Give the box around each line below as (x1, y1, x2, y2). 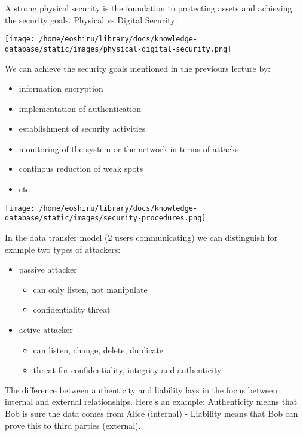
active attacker (19, 323, 73, 335)
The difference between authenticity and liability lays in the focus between (5, 383, 277, 396)
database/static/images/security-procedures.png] (5, 214, 206, 223)
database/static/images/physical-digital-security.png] (5, 44, 232, 53)
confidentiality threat (33, 303, 111, 316)
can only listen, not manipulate (33, 283, 148, 295)
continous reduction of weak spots (19, 162, 143, 175)
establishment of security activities (19, 122, 146, 135)
